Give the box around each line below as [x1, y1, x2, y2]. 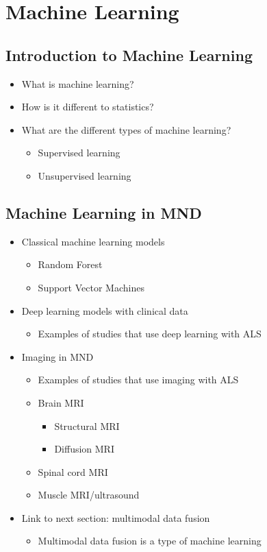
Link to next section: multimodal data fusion [21, 510, 210, 525]
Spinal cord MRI [38, 464, 108, 479]
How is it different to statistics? [21, 99, 154, 114]
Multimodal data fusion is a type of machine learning [38, 533, 262, 548]
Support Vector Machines [38, 280, 144, 294]
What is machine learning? [21, 76, 134, 91]
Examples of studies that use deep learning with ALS [38, 326, 262, 341]
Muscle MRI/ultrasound [38, 488, 140, 502]
